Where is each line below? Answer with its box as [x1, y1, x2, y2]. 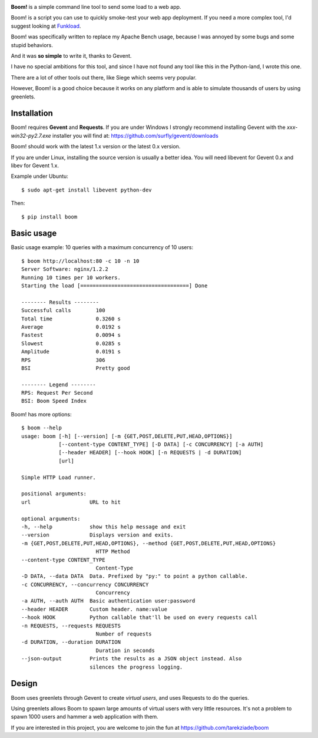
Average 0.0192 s [21, 323, 121, 330]
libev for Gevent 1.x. [11, 162, 59, 169]
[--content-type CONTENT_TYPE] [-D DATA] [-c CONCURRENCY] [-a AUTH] [58, 441, 264, 448]
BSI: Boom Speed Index [21, 398, 87, 405]
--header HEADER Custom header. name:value [21, 605, 168, 613]
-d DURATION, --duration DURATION [21, 639, 121, 646]
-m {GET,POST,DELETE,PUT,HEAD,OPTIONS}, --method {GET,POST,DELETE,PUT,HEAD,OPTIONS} [21, 540, 276, 547]
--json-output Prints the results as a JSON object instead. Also [21, 656, 242, 662]
